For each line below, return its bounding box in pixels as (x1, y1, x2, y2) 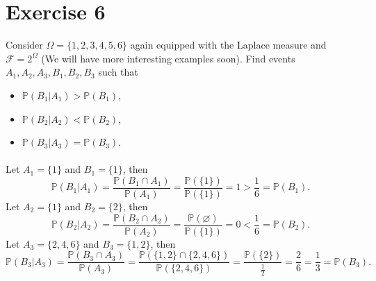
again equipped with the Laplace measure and (130, 37, 327, 52)
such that (98, 65, 138, 79)
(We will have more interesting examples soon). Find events (41, 51, 295, 65)
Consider (6, 37, 43, 52)
